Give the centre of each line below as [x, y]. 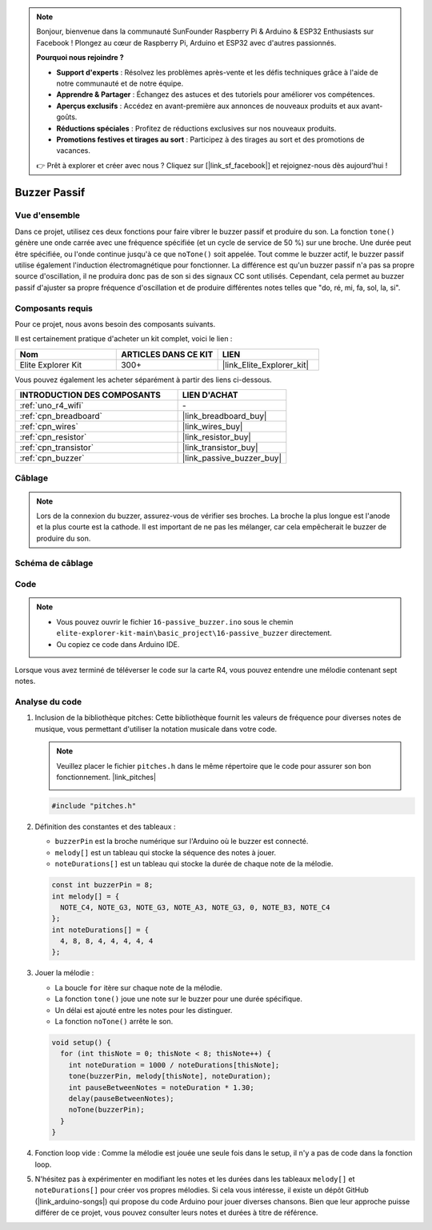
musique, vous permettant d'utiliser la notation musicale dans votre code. [156, 729]
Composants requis [54, 308]
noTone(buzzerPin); [107, 1110]
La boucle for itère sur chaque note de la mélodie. [139, 987]
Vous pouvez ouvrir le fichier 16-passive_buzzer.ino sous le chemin [175, 621]
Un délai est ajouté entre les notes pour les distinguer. [144, 1010]
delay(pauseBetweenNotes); [122, 1098]
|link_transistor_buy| [220, 448]
